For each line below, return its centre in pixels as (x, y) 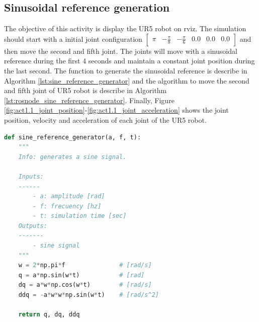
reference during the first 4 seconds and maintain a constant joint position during (129, 61)
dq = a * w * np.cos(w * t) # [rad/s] (85, 285)
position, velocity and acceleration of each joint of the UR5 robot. (105, 119)
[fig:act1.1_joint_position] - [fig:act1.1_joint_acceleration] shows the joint (116, 110)
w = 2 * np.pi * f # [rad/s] (85, 265)
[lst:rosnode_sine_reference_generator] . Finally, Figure (89, 100)
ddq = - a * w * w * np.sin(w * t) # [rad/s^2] (89, 295)
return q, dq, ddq (49, 315)
